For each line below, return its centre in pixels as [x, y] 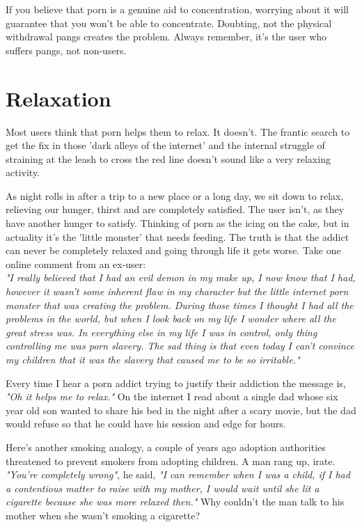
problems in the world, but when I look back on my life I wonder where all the [171, 318]
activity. [23, 172]
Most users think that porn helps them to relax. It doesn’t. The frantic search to [178, 131]
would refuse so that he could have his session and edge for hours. [146, 424]
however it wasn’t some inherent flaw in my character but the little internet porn [177, 291]
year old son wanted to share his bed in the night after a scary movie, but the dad [181, 410]
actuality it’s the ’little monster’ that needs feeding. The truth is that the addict [178, 236]
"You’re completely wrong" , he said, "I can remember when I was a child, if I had [178, 474]
